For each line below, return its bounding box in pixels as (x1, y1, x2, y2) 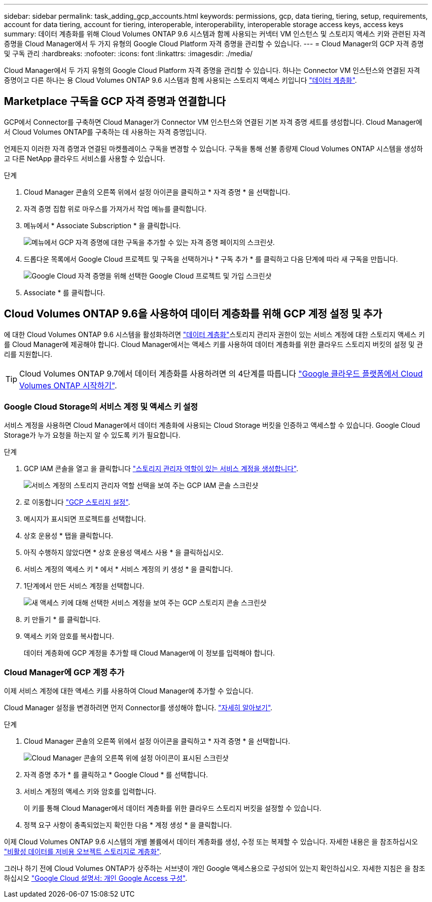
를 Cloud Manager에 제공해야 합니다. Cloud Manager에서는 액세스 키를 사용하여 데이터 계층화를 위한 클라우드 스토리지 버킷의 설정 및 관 (4, 340, 423, 348)
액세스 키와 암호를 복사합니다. (24, 632, 114, 641)
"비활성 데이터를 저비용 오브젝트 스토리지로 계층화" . (4, 847, 161, 856)
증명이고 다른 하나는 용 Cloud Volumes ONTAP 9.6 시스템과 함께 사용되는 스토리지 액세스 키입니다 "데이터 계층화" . (4, 76, 357, 84)
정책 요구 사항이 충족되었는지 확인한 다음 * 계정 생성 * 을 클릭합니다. (24, 821, 232, 830)
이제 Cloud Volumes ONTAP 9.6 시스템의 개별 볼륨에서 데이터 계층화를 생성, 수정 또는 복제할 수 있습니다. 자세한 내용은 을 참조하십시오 (4, 837, 418, 846)
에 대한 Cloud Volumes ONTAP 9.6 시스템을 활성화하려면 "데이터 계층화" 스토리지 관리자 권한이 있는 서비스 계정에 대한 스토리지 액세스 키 (4, 330, 425, 339)
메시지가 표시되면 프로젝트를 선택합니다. (24, 515, 146, 523)
